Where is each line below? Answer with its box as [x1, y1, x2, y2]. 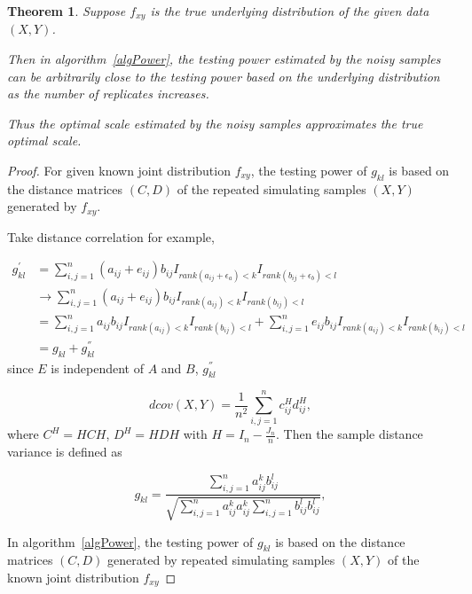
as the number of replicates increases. [7, 84, 209, 103]
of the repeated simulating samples [177, 179, 366, 198]
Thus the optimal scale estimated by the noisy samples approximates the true [7, 113, 423, 132]
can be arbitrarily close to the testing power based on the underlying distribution [7, 66, 440, 85]
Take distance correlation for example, [7, 227, 215, 246]
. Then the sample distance [276, 425, 423, 443]
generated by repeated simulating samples [107, 551, 335, 569]
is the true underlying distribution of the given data [150, 2, 429, 20]
